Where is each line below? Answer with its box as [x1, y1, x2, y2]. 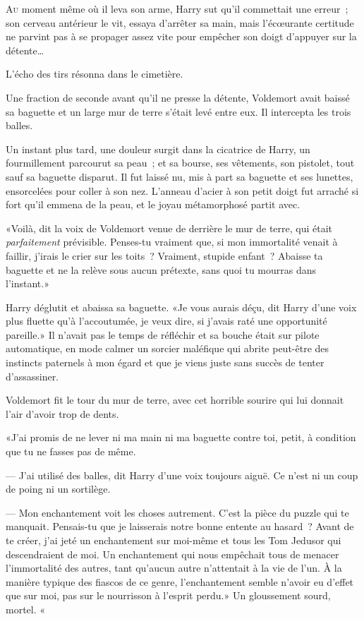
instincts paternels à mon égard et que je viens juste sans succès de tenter [6, 355, 324, 370]
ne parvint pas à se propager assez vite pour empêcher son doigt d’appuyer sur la [6, 29, 357, 44]
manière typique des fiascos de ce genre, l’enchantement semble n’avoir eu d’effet [6, 574, 354, 589]
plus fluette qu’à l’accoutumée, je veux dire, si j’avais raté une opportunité [6, 313, 327, 328]
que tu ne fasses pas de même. [6, 444, 136, 459]
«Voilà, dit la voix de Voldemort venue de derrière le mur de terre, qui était [6, 220, 333, 235]
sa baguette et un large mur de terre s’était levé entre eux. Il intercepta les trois [6, 104, 351, 119]
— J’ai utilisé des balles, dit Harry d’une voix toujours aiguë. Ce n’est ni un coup [6, 467, 358, 482]
